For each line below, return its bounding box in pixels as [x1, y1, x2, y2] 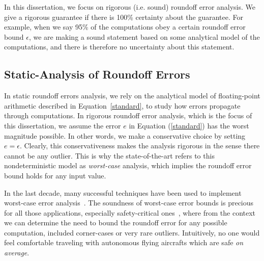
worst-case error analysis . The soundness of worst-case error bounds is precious [4, 197, 254, 208]
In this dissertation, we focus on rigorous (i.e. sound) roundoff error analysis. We [4, 2, 256, 12]
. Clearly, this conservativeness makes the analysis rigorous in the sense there [19, 140, 260, 151]
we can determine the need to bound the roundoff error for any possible [4, 217, 227, 228]
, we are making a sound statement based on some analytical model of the [28, 31, 260, 42]
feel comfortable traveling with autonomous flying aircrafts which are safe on [4, 237, 244, 248]
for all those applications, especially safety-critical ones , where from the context [4, 207, 256, 218]
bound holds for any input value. [4, 170, 106, 180]
